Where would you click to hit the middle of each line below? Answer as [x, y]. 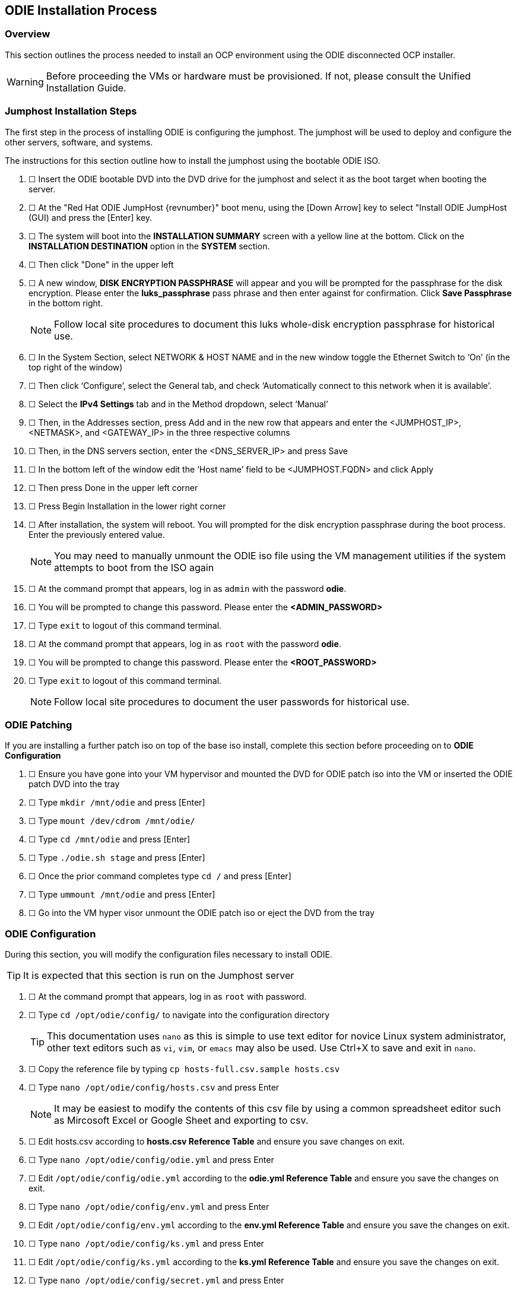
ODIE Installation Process [81, 10]
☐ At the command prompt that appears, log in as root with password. [168, 997]
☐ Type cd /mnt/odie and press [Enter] [110, 839]
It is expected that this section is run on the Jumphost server [159, 976]
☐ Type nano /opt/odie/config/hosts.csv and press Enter [154, 1088]
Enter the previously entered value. [97, 534]
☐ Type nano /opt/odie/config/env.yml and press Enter [149, 1207]
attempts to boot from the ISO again [134, 567]
